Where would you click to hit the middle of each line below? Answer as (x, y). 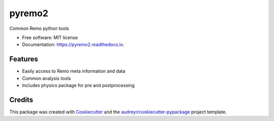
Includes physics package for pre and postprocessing (78, 86)
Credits (21, 99)
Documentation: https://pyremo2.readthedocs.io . (73, 45)
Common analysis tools (46, 78)
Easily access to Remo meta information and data (74, 71)
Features (24, 59)
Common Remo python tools (39, 28)
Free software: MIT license (50, 37)
